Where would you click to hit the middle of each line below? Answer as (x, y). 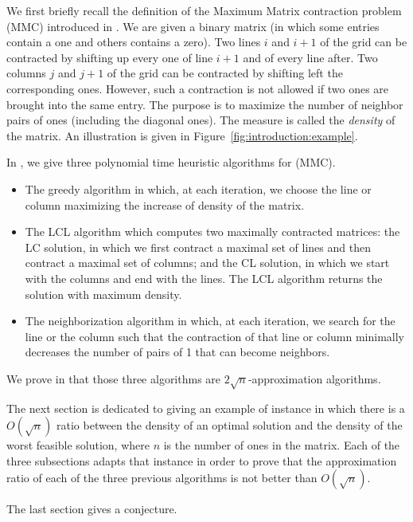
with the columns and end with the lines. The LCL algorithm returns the (204, 278)
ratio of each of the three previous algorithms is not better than (162, 478)
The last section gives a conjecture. (92, 509)
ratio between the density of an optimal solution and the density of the (230, 425)
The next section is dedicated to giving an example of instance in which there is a (206, 408)
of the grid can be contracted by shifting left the (225, 73)
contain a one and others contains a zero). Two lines (134, 42)
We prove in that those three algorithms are (114, 378)
